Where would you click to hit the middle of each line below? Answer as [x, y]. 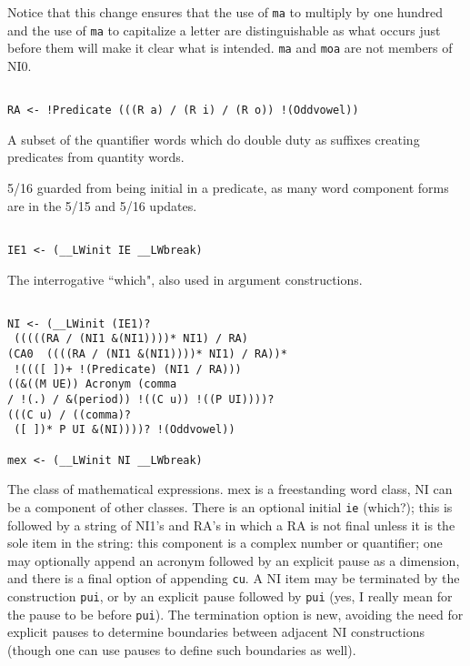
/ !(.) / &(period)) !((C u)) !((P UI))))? [141, 400]
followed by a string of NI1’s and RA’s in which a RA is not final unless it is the [231, 525]
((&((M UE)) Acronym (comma [92, 384]
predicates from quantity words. [96, 157]
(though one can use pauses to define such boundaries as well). [182, 649]
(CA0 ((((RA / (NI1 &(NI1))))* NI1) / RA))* [147, 354]
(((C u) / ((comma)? [70, 414]
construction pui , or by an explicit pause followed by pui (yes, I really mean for [230, 596]
